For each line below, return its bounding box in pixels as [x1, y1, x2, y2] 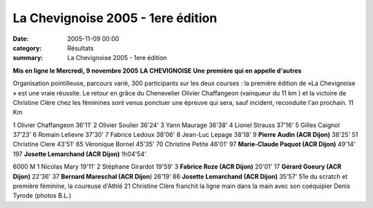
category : [12, 44, 42, 52]
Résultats [67, 44, 94, 52]
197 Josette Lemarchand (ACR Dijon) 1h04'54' [12, 149, 146, 158]
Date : [12, 35, 29, 43]
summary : [12, 54, 44, 62]
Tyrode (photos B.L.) [12, 191, 72, 200]
